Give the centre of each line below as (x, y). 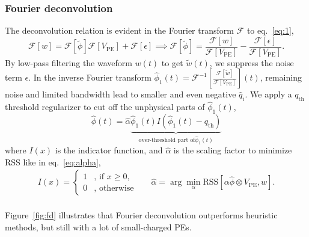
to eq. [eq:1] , (270, 30)
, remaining (281, 77)
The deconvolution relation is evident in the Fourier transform (119, 30)
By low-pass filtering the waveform (69, 62)
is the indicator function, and (109, 150)
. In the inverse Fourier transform (90, 77)
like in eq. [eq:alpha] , (62, 162)
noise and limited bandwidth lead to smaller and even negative (121, 94)
